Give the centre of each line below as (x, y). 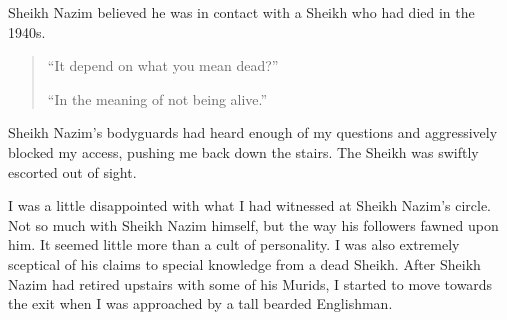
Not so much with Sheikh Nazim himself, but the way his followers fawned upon (253, 224)
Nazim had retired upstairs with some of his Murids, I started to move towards (250, 283)
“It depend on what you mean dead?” (163, 65)
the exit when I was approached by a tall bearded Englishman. (200, 303)
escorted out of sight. (72, 171)
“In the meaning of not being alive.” (157, 98)
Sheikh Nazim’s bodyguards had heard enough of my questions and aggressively (253, 132)
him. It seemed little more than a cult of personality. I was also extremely (234, 244)
